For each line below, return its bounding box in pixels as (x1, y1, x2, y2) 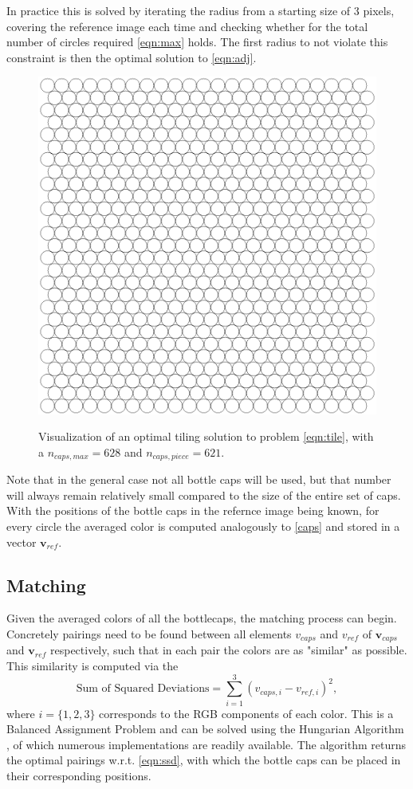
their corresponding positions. (6, 767, 151, 784)
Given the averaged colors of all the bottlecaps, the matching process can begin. (6, 610, 397, 626)
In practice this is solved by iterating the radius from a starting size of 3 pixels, (6, 2, 395, 18)
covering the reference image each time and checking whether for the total (6, 18, 368, 34)
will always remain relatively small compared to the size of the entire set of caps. (6, 486, 401, 503)
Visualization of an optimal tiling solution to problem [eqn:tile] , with (38, 428, 374, 445)
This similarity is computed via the (6, 657, 179, 673)
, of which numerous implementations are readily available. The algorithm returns (6, 736, 406, 752)
